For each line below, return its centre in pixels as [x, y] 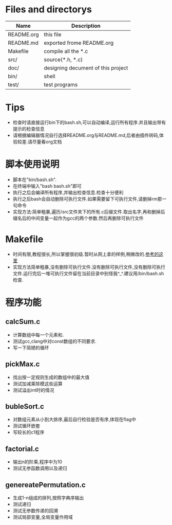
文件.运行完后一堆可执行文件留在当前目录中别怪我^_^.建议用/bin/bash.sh [88, 273]
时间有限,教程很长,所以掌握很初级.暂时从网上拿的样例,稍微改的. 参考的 [86, 254]
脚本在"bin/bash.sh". [34, 179]
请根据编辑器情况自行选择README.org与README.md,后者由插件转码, [86, 135]
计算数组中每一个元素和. [38, 335]
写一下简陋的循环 [31, 348]
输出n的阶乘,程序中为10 [37, 462]
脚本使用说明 [33, 164]
